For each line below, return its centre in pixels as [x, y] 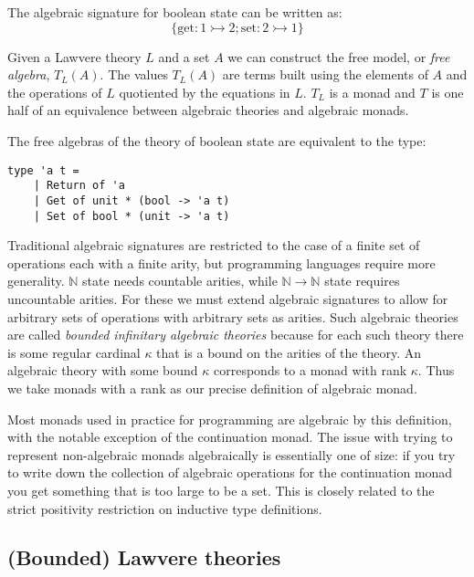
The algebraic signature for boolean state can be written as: [175, 12]
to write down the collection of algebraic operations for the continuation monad [230, 472]
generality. [36, 281]
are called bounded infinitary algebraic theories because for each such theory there [236, 335]
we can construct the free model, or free [339, 56]
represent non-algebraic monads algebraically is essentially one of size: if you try [232, 454]
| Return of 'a [79, 186]
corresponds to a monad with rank [311, 370]
